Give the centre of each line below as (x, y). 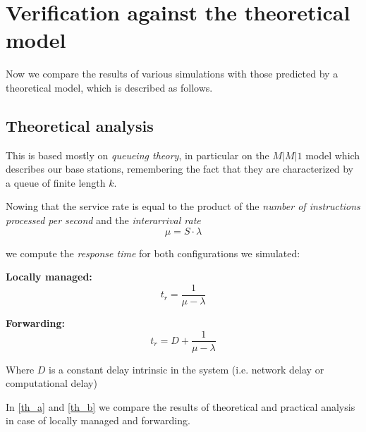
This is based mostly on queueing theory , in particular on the (138, 155)
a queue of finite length (56, 182)
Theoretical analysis (80, 125)
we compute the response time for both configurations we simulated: (153, 253)
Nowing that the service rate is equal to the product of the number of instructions (183, 206)
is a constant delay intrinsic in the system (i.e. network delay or (187, 369)
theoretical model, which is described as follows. (109, 87)
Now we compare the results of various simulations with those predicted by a (172, 74)
